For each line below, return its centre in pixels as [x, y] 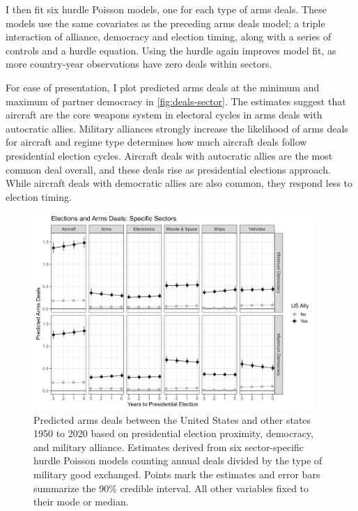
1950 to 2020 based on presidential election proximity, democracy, [173, 433]
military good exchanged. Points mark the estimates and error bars [177, 474]
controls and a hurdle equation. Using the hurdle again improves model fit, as [171, 50]
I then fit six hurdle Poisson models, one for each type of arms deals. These [166, 9]
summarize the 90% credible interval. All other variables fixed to [171, 488]
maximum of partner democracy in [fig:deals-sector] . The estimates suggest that [176, 101]
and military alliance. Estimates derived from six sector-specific [169, 447]
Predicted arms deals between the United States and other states [172, 419]
